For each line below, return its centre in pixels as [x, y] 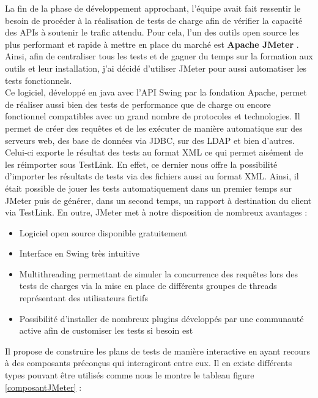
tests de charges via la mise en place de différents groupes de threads [148, 286]
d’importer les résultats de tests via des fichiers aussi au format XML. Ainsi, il [152, 176]
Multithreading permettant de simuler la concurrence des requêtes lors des [159, 273]
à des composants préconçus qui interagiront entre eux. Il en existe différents [149, 363]
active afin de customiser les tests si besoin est [106, 330]
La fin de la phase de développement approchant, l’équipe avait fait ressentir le [153, 8]
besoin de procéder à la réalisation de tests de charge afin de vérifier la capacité [154, 20]
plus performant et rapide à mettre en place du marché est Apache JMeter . [152, 44]
